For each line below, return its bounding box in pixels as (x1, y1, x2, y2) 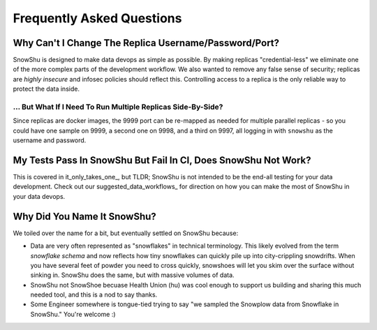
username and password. (13, 136, 87, 144)
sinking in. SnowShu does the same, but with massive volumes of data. (30, 271, 235, 279)
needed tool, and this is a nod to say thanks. (30, 290, 158, 299)
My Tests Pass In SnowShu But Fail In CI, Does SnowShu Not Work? (13, 154, 311, 166)
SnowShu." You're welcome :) (30, 310, 116, 318)
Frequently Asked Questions (13, 10, 182, 26)
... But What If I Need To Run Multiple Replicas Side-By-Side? (13, 102, 223, 112)
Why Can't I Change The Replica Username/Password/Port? (13, 37, 279, 49)
